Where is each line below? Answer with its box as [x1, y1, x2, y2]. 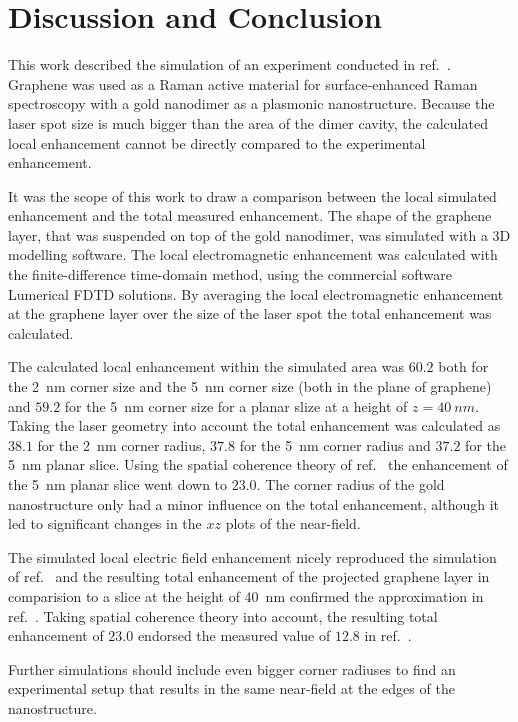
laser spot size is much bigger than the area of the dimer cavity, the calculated [8, 112, 488, 133]
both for [438, 356, 489, 377]
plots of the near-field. [225, 513, 361, 534]
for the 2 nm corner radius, [37, 434, 206, 455]
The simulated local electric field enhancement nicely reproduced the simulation [8, 546, 497, 567]
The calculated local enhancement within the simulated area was [8, 356, 405, 377]
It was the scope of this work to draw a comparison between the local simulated [8, 185, 497, 206]
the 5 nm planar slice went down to [8, 474, 228, 494]
